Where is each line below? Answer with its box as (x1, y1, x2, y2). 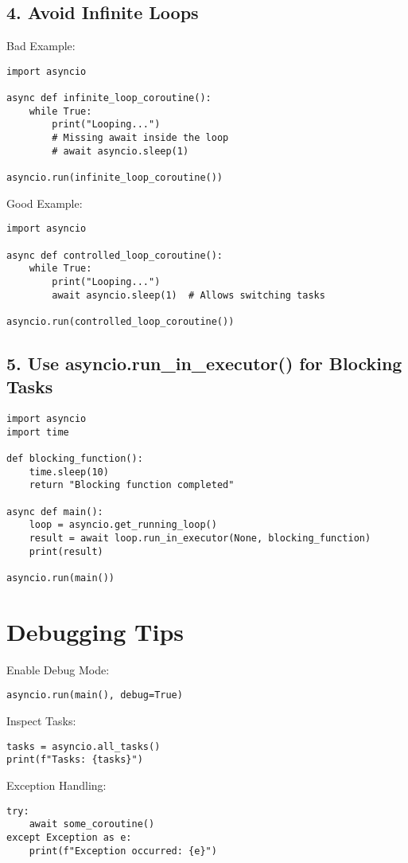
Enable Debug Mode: (6, 661, 110, 678)
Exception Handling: (6, 776, 107, 793)
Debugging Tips (6, 615, 185, 647)
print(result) (29, 545, 103, 557)
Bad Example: (6, 37, 76, 54)
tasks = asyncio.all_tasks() (6, 740, 161, 752)
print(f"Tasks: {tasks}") (6, 754, 143, 766)
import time (6, 426, 69, 438)
